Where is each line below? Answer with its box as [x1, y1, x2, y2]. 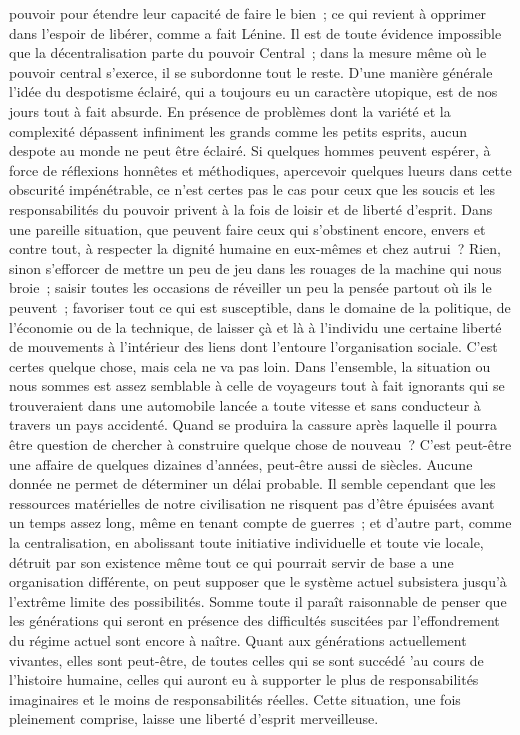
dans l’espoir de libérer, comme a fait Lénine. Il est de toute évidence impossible [9, 22, 502, 43]
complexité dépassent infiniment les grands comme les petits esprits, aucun [9, 120, 467, 141]
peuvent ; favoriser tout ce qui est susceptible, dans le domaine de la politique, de [9, 296, 511, 317]
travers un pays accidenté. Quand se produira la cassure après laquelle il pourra [9, 414, 498, 435]
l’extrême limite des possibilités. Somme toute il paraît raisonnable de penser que [9, 590, 507, 611]
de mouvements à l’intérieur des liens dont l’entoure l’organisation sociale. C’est [9, 336, 498, 357]
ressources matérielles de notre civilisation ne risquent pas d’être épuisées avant [9, 492, 495, 513]
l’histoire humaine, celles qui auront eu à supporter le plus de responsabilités [9, 669, 479, 690]
